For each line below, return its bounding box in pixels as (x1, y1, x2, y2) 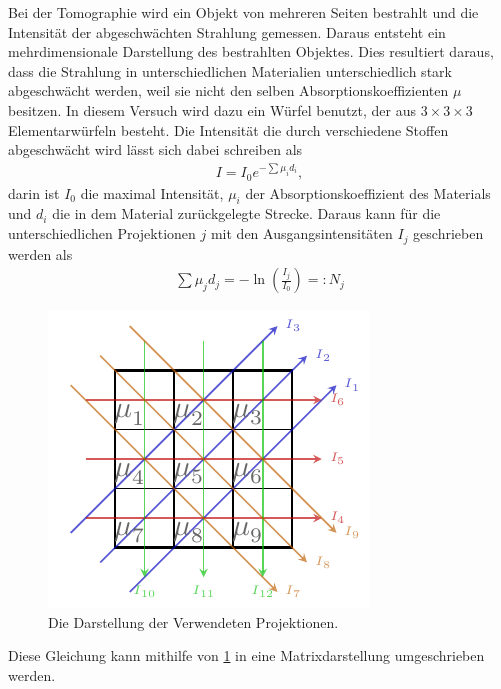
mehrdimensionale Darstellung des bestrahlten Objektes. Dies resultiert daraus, (8, 41, 494, 62)
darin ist (8, 182, 60, 203)
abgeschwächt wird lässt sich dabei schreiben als (8, 139, 303, 160)
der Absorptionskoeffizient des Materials (245, 182, 491, 203)
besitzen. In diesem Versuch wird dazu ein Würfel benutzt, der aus (8, 99, 417, 120)
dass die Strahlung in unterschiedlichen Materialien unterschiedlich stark (8, 60, 452, 81)
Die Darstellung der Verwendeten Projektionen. (48, 611, 339, 632)
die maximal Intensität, (80, 182, 224, 203)
